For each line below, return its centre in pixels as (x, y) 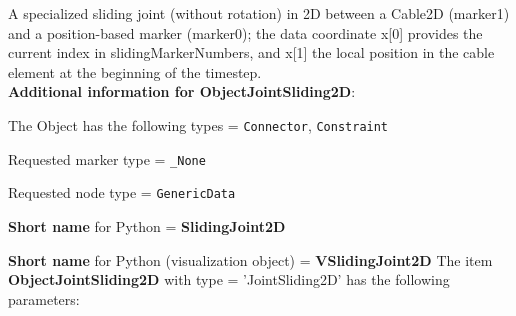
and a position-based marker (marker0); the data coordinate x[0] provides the (245, 32)
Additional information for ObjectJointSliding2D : (182, 91)
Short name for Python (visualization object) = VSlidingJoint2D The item (250, 259)
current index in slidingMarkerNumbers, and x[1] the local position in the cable (251, 52)
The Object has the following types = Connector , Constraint (198, 124)
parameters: (44, 298)
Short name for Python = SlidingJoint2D (147, 225)
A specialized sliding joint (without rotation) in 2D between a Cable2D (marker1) (259, 13)
